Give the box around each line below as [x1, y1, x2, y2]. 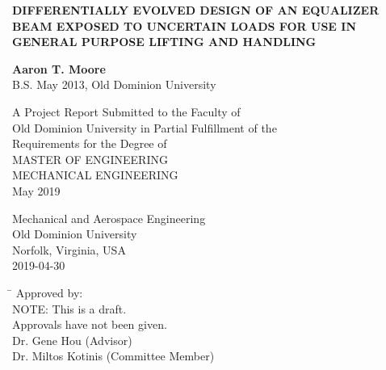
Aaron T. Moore [12, 60, 106, 77]
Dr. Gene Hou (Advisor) [12, 331, 132, 348]
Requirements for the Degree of [12, 135, 167, 152]
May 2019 [12, 182, 61, 199]
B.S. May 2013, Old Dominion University [12, 76, 216, 93]
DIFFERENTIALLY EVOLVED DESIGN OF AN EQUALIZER [12, 2, 380, 18]
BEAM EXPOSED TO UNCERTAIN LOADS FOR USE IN [12, 17, 357, 34]
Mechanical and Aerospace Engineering [12, 209, 206, 226]
